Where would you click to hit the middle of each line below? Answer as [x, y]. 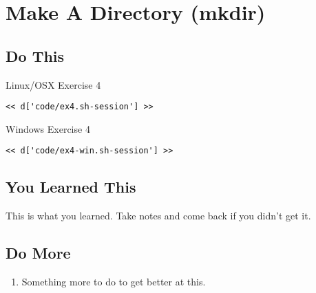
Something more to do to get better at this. [114, 282]
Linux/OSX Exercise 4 [53, 84]
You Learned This [71, 187]
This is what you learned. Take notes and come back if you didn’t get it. [158, 216]
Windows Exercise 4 [48, 128]
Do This [35, 55]
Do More [38, 253]
